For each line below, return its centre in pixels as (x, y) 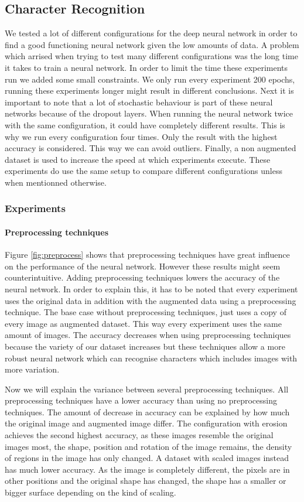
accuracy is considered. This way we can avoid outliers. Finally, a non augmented (151, 148)
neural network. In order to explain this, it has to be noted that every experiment (151, 288)
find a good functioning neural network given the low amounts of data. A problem (152, 44)
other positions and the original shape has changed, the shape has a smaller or (146, 481)
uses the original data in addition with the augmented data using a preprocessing (151, 300)
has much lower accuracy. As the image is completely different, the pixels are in (147, 469)
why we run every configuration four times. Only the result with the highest (141, 136)
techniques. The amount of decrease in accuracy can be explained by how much (147, 411)
